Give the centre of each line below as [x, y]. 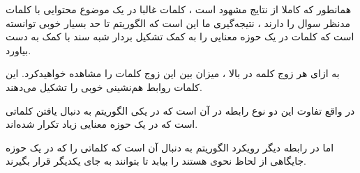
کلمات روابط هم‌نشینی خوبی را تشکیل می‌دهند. [104, 86]
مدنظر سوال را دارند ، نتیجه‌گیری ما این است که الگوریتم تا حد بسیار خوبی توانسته [178, 23]
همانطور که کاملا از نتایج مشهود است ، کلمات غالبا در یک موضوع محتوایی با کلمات [179, 9]
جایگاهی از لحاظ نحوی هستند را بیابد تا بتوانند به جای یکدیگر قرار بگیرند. [156, 161]
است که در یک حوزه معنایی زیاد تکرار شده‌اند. [102, 124]
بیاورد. [18, 50]
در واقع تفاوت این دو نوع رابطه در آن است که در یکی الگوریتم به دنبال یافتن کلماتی [180, 110]
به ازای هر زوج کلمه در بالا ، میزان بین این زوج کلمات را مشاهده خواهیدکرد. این [173, 73]
